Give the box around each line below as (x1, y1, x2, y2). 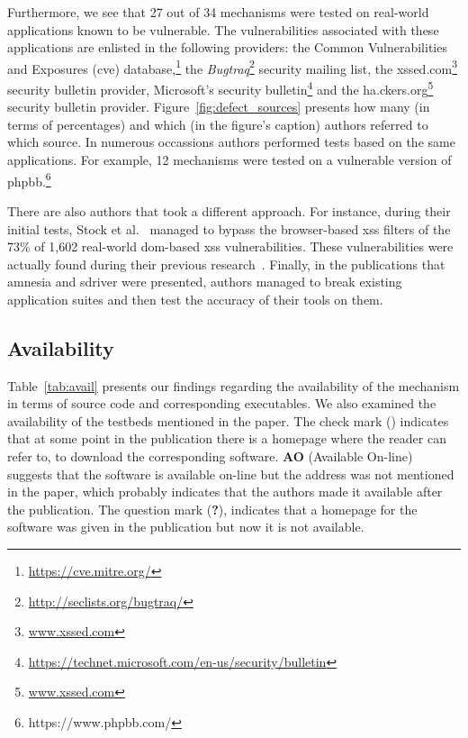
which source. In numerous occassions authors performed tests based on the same (7, 132, 455, 151)
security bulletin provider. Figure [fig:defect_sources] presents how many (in (7, 97, 430, 116)
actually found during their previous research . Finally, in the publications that (7, 254, 445, 273)
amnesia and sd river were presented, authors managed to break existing (7, 272, 402, 291)
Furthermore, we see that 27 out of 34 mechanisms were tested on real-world (7, 3, 429, 21)
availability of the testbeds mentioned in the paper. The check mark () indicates (7, 411, 449, 430)
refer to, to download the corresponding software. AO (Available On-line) (7, 447, 413, 466)
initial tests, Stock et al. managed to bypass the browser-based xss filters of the (7, 219, 451, 238)
